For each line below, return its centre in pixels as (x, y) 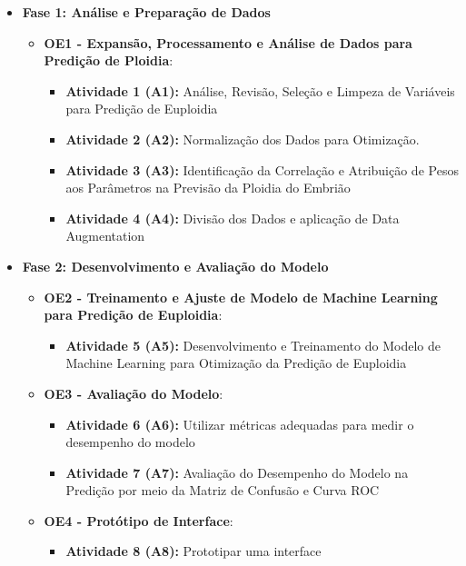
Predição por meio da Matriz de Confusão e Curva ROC (223, 490)
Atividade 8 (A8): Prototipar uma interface (193, 551)
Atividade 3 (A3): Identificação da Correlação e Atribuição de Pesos (262, 169)
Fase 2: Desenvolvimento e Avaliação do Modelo (175, 266)
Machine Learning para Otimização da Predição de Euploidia (236, 363)
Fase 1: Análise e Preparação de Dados (146, 12)
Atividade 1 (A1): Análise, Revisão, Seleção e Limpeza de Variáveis (260, 90)
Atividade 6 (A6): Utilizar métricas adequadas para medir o (240, 424)
